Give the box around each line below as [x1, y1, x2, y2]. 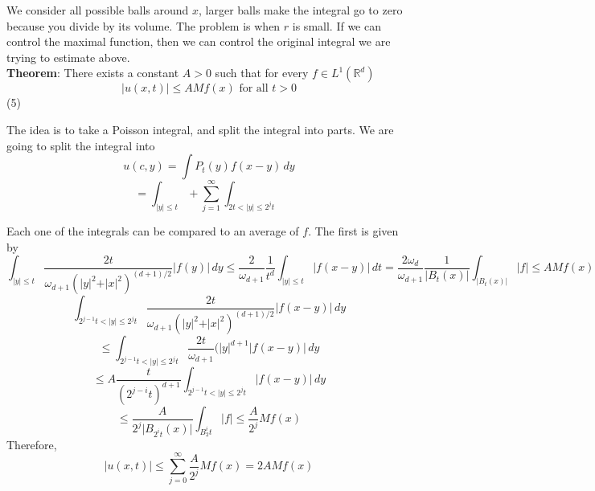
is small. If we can [292, 17, 381, 34]
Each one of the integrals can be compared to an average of [6, 223, 299, 239]
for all [239, 83, 269, 95]
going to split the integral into [6, 137, 155, 153]
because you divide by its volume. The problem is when [6, 17, 281, 34]
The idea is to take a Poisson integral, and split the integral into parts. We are [6, 121, 394, 137]
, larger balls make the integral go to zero [199, 2, 403, 18]
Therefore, [6, 436, 57, 452]
